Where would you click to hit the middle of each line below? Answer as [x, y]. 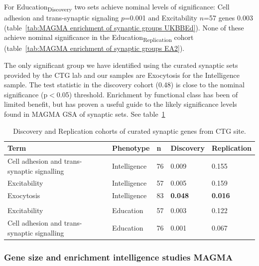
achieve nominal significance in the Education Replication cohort [99, 38]
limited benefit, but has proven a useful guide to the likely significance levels [121, 104]
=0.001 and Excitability [161, 18]
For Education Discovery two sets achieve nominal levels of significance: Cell [117, 7]
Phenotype [131, 148]
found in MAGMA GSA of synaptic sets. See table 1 [85, 114]
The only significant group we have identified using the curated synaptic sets [121, 65]
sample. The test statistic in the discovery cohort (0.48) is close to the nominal [124, 85]
